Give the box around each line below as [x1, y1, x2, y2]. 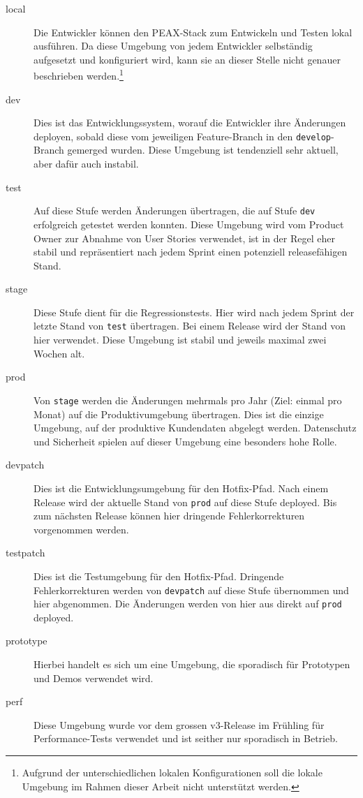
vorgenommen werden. [34, 522, 129, 536]
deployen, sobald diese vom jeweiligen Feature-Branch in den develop [34, 128, 332, 143]
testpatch [6, 545, 45, 560]
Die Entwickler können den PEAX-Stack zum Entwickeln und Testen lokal [34, 24, 353, 39]
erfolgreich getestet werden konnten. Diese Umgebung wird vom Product [34, 216, 344, 231]
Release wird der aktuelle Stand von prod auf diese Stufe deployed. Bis [34, 494, 337, 509]
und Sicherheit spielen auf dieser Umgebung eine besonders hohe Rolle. [34, 434, 337, 448]
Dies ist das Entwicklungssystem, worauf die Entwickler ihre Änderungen [34, 115, 346, 130]
